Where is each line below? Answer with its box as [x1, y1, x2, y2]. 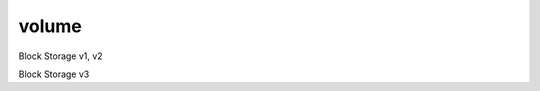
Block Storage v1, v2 [18, 50, 104, 62]
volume [18, 15, 82, 37]
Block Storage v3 [18, 68, 90, 80]
